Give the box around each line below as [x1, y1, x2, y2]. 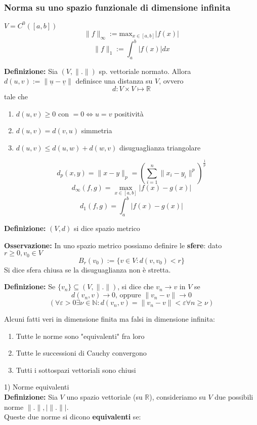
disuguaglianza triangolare [119, 142, 201, 152]
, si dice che [117, 281, 154, 292]
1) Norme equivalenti [4, 381, 69, 392]
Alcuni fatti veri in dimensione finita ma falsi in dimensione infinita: [4, 314, 215, 324]
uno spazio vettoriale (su [66, 392, 143, 402]
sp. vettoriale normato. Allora [99, 65, 191, 76]
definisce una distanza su [75, 75, 153, 86]
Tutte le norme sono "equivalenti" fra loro [16, 330, 145, 341]
